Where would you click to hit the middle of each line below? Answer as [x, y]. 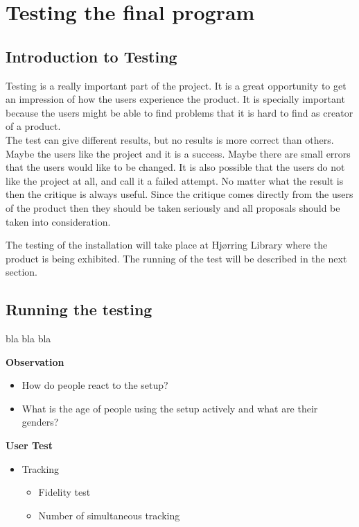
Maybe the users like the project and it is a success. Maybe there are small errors [178, 153]
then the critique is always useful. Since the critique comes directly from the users [179, 194]
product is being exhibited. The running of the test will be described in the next [176, 258]
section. [21, 272]
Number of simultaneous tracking [109, 515]
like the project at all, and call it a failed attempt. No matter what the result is [175, 180]
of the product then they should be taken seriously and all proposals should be [173, 207]
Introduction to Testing [91, 56]
